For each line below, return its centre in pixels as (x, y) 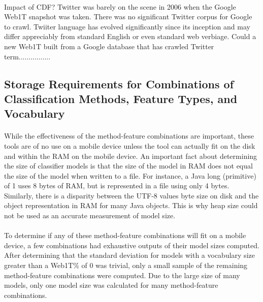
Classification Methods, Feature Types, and (121, 98)
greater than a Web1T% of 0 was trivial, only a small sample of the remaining (126, 265)
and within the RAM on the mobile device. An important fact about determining (131, 156)
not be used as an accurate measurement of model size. (90, 215)
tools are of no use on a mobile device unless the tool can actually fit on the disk (130, 145)
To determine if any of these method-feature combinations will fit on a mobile (125, 235)
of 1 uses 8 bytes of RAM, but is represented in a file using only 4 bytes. (117, 186)
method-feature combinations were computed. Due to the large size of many (122, 275)
